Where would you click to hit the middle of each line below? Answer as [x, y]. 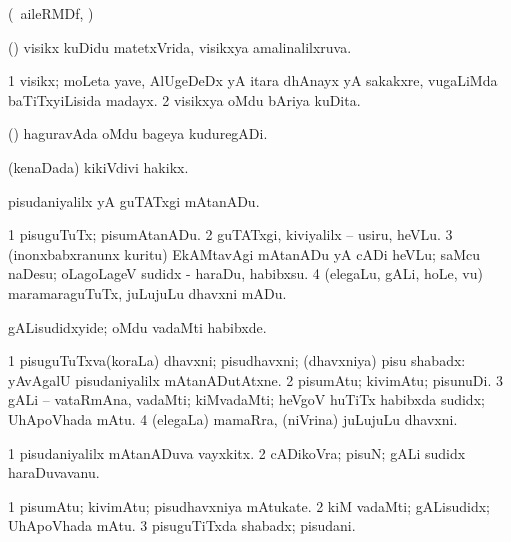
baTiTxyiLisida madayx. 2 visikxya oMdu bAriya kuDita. [184, 99]
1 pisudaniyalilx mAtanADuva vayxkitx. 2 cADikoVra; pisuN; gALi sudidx [237, 452]
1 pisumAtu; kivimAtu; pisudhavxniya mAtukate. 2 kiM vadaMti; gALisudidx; [249, 505]
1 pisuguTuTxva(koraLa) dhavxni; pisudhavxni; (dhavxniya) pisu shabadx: [237, 360]
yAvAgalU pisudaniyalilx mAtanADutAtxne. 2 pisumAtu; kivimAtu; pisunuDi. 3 [255, 379]
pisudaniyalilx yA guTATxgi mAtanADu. [134, 200]
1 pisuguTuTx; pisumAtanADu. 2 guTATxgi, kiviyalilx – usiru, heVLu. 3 [230, 234]
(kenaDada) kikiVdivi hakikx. [98, 166]
